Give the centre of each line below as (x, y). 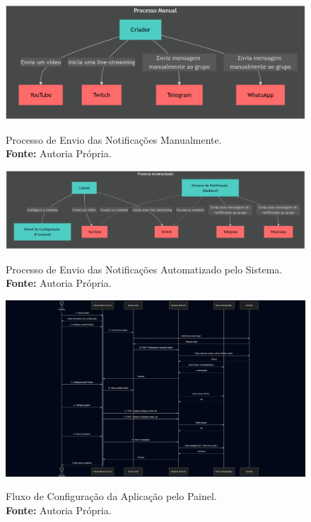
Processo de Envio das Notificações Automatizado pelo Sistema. (144, 269)
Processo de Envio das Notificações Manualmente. (114, 139)
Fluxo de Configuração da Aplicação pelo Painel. (111, 496)
